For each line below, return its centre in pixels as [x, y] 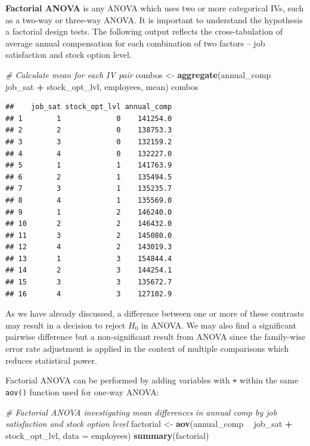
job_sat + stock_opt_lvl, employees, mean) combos [102, 86]
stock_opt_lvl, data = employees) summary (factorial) [107, 435]
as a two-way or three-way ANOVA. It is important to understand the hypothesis [154, 19]
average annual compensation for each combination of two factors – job [135, 43]
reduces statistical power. [51, 360]
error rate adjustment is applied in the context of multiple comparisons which [147, 349]
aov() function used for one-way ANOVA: [82, 391]
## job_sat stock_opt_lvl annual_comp [89, 107]
